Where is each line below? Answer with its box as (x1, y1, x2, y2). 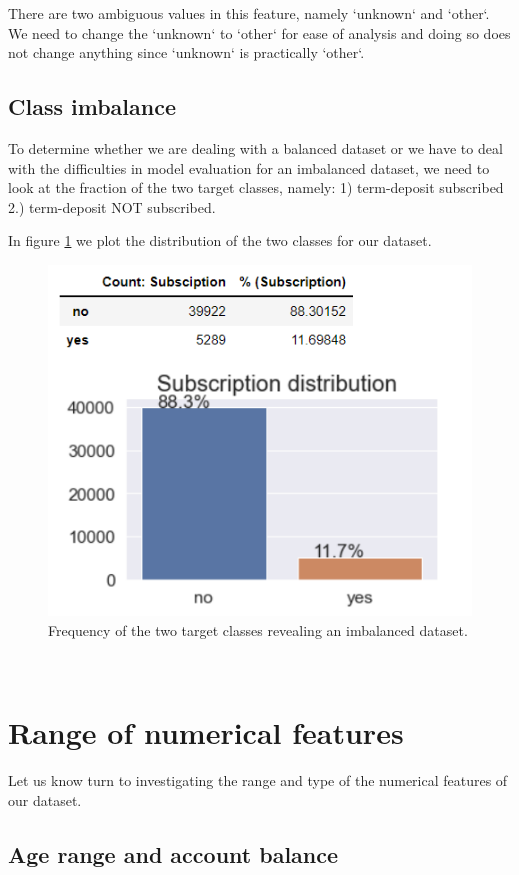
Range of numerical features (8, 712, 404, 753)
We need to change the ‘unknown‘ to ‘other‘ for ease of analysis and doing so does (8, 22, 511, 43)
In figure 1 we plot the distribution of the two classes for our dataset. (8, 230, 432, 251)
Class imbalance (8, 91, 176, 122)
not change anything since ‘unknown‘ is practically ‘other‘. (8, 42, 365, 63)
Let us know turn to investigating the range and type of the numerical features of (8, 770, 508, 791)
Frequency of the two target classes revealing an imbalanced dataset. (48, 620, 468, 641)
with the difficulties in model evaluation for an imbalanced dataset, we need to (8, 157, 490, 178)
